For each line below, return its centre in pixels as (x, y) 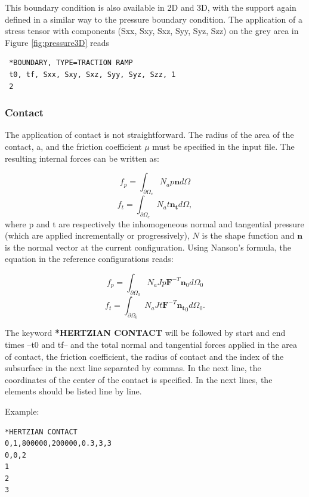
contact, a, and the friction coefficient (73, 146)
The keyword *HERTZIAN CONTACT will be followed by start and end (145, 333)
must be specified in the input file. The (223, 146)
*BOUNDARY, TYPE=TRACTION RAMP (71, 63)
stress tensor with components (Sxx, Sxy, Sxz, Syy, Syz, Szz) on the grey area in (152, 31)
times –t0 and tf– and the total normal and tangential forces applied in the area (151, 344)
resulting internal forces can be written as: (82, 158)
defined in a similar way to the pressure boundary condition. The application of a (154, 19)
